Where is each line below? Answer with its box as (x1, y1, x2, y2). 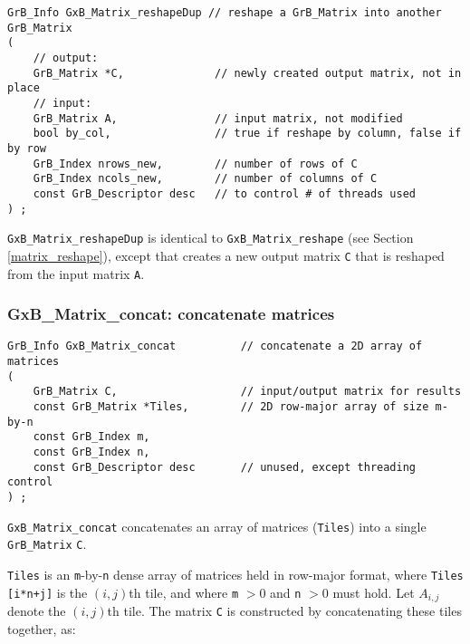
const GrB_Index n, (33, 445, 150, 458)
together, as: (7, 619, 76, 638)
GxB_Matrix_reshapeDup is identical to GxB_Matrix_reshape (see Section (7, 228, 414, 247)
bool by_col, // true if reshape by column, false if (33, 127, 462, 140)
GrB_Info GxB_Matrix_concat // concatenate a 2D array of (7, 340, 423, 353)
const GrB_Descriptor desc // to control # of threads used (33, 187, 417, 200)
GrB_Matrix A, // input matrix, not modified (33, 111, 403, 125)
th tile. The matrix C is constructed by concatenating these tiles (107, 601, 462, 620)
